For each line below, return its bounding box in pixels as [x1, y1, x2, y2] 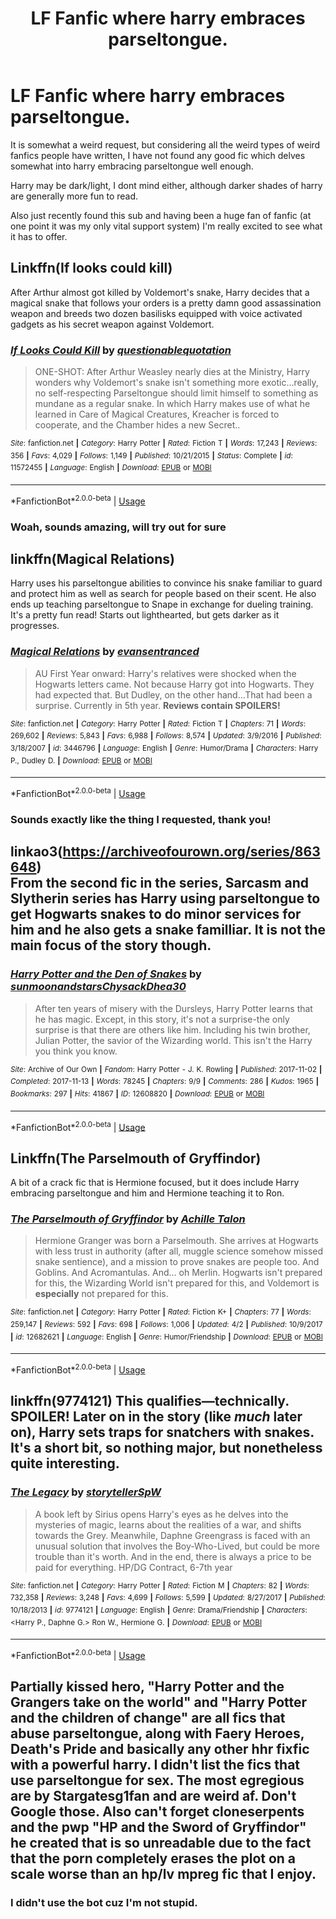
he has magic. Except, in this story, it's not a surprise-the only [34, 1013, 290, 1025]
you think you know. [34, 1045, 118, 1057]
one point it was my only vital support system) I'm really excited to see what [10, 220, 323, 232]
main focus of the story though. [10, 937, 212, 954]
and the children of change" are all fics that [10, 1710, 286, 1727]
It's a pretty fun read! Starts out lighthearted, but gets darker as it [10, 609, 280, 621]
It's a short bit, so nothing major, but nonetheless [10, 1440, 323, 1457]
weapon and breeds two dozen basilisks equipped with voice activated [10, 307, 303, 319]
